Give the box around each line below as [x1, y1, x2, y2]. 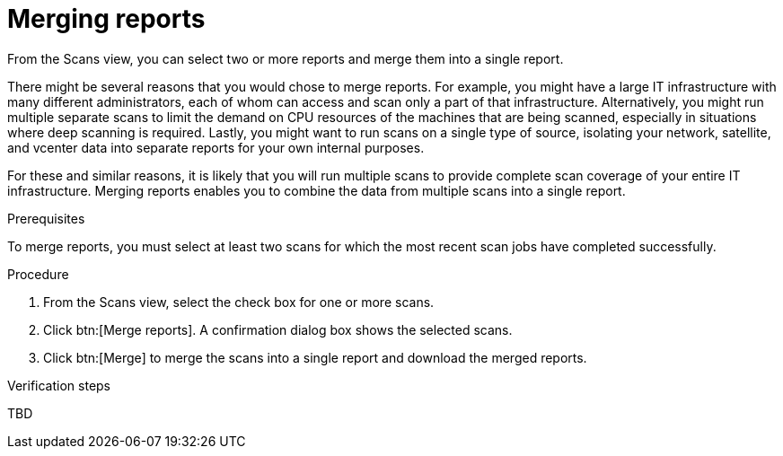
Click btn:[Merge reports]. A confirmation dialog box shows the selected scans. [43, 321, 513, 338]
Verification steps [7, 377, 111, 393]
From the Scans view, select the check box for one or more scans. [43, 294, 435, 310]
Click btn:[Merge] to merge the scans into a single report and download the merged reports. [43, 349, 587, 365]
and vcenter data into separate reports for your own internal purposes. [7, 139, 425, 155]
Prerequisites [7, 210, 85, 226]
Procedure [7, 266, 69, 282]
